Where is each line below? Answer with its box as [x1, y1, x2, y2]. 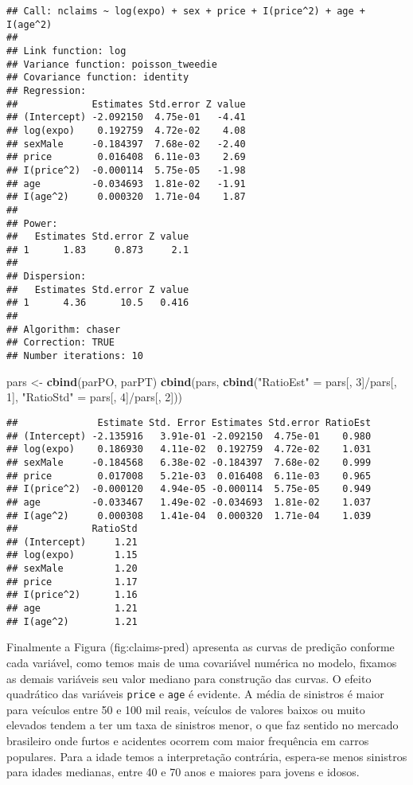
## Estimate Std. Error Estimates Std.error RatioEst [6, 416, 372, 428]
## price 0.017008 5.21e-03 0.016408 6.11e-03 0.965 [6, 470, 372, 482]
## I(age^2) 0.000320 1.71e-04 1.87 [6, 191, 246, 203]
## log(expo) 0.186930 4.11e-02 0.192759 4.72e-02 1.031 [6, 443, 372, 455]
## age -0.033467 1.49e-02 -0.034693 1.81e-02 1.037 [6, 496, 372, 508]
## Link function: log [6, 45, 127, 57]
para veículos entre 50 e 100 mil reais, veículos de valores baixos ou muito [6, 701, 365, 717]
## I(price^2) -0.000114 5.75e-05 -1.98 [6, 164, 246, 176]
